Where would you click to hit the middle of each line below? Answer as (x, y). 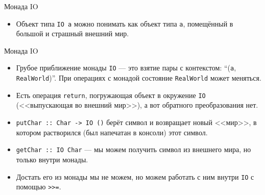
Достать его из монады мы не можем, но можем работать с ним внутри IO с (135, 176)
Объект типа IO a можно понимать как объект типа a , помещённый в (125, 23)
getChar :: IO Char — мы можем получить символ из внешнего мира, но (134, 149)
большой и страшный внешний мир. (73, 33)
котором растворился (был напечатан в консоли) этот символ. (112, 132)
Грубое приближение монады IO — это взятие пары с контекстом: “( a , (126, 68)
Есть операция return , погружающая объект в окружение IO (111, 95)
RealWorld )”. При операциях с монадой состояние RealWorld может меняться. (139, 78)
